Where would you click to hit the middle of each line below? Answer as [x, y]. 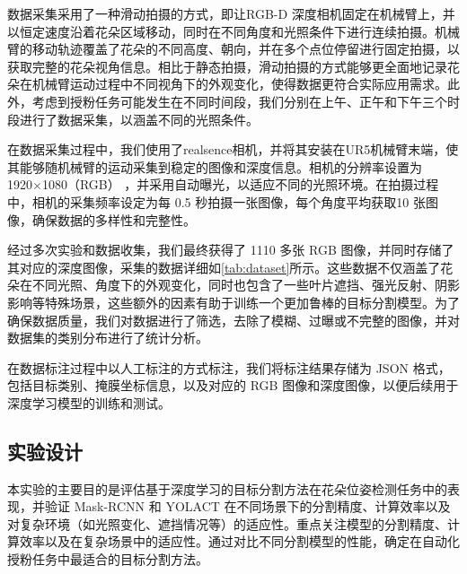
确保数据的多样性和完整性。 [114, 219]
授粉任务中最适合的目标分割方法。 [108, 559]
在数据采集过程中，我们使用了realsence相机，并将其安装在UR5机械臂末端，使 [233, 149]
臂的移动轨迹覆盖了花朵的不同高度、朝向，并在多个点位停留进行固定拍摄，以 [233, 49]
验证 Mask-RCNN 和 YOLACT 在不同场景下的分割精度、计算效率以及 [247, 506]
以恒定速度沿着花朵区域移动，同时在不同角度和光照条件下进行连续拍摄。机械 [233, 31]
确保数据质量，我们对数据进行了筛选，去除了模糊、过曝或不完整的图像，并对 [233, 320]
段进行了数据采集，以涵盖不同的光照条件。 [133, 119]
